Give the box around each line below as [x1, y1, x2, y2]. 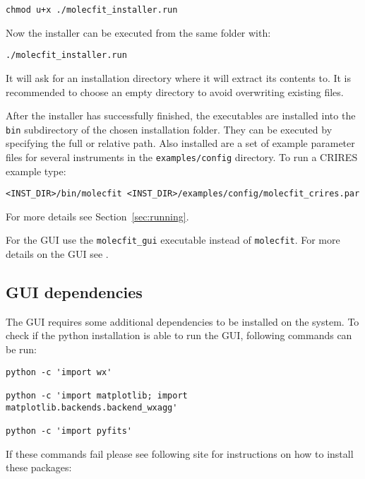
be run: [6, 342, 37, 357]
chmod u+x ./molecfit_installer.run [6, 5, 178, 15]
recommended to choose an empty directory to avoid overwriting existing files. [6, 84, 344, 99]
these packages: [6, 460, 72, 475]
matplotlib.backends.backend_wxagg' [6, 402, 178, 413]
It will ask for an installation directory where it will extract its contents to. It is [6, 70, 352, 85]
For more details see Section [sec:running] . [6, 208, 189, 223]
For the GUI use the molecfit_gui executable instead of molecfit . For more [6, 232, 340, 247]
